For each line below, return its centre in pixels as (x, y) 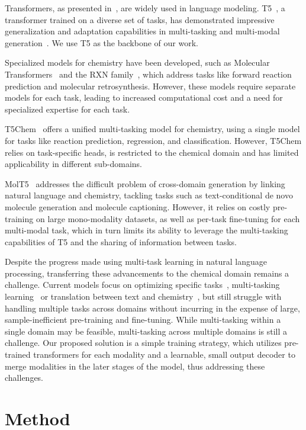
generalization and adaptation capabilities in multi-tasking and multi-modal (142, 31)
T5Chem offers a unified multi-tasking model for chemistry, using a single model (152, 129)
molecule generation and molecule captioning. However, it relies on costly (138, 206)
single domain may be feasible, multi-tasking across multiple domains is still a (146, 331)
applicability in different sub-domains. (74, 164)
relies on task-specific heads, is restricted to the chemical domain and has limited (152, 152)
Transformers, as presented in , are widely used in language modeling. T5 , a (145, 8)
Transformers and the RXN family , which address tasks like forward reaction (148, 74)
